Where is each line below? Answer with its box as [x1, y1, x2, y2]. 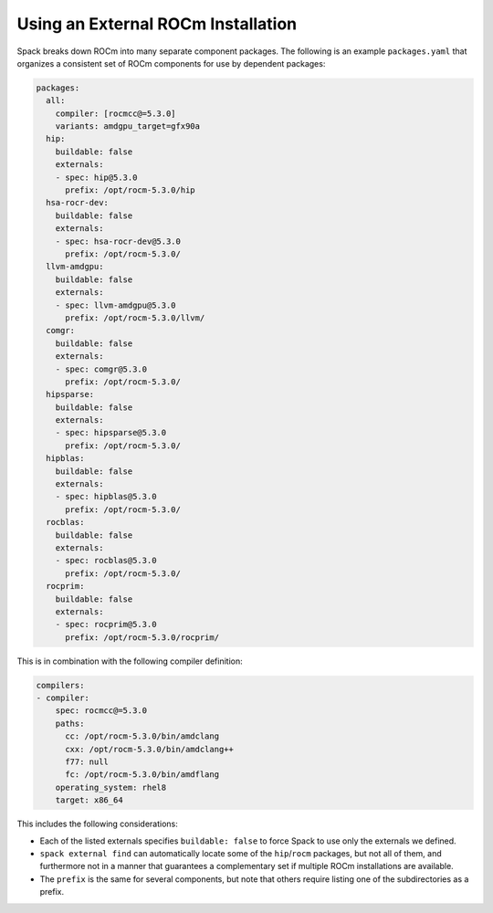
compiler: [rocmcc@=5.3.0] [55, 108, 177, 119]
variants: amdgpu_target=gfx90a [55, 121, 201, 131]
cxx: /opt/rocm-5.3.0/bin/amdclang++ [65, 744, 235, 754]
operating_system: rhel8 [55, 782, 167, 792]
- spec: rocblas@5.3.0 [55, 555, 157, 566]
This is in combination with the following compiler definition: [16, 656, 244, 666]
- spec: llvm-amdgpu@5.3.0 [55, 299, 177, 310]
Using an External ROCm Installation [16, 14, 298, 34]
